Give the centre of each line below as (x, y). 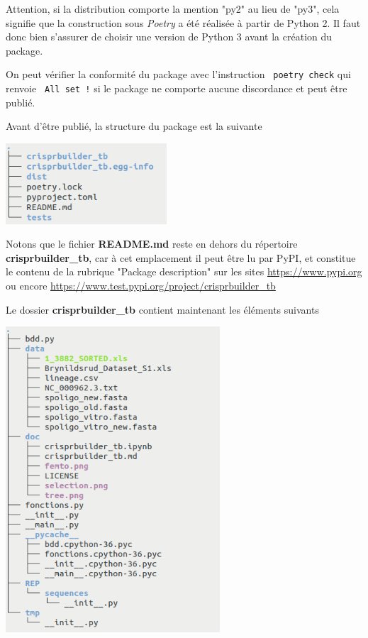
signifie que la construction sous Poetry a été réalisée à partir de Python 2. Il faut (183, 22)
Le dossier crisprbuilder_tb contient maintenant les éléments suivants (162, 309)
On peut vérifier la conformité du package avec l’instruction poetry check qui (178, 74)
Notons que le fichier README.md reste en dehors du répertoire (152, 244)
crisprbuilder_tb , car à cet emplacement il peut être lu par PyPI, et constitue (181, 257)
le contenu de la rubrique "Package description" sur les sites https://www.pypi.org (184, 271)
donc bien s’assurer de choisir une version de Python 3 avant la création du (169, 37)
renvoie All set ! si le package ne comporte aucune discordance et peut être (177, 88)
